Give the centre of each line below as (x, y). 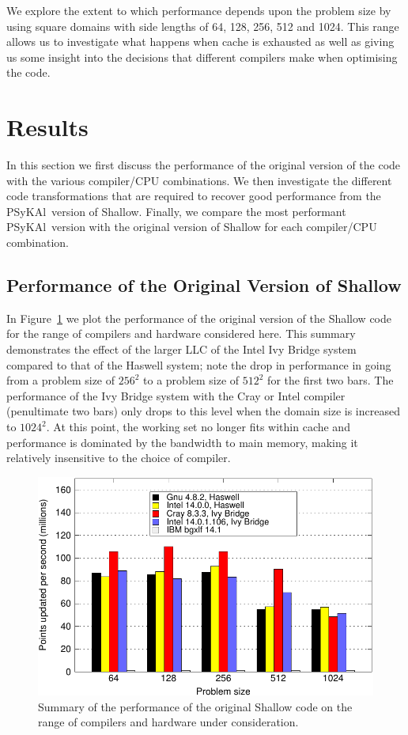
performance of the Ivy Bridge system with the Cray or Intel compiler (176, 395)
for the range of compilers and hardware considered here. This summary (181, 333)
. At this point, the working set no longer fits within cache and (198, 427)
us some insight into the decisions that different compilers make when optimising (202, 57)
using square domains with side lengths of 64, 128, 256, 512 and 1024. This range (203, 26)
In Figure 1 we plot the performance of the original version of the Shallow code (199, 318)
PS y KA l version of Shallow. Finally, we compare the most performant (176, 211)
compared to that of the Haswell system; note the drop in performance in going (199, 364)
